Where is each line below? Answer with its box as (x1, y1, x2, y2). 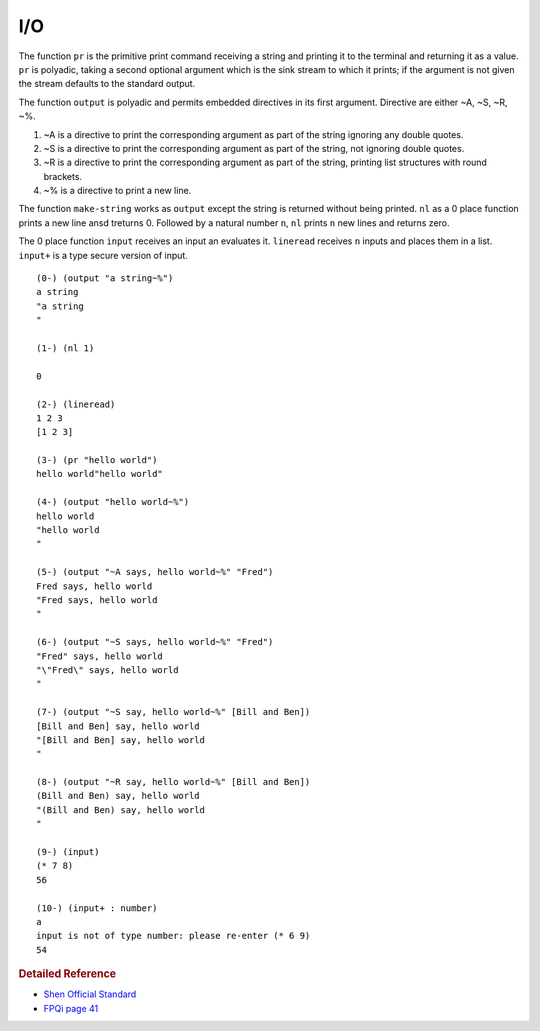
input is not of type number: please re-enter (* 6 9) (36, 930, 311, 942)
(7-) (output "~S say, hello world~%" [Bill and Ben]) (36, 706, 311, 718)
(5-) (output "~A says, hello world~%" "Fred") (36, 566, 274, 578)
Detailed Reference (18, 967, 117, 981)
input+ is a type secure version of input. (18, 249, 189, 261)
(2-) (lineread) (36, 398, 116, 410)
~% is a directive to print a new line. (43, 185, 192, 197)
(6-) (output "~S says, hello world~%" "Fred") (36, 636, 274, 648)
